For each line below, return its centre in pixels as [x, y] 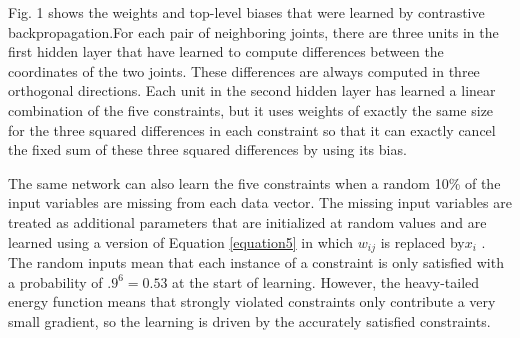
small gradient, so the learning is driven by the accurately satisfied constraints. [249, 320]
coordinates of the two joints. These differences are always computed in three [244, 70]
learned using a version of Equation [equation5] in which [181, 241]
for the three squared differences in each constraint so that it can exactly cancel [252, 129]
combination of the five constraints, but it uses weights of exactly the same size [251, 109]
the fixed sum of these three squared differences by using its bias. [207, 149]
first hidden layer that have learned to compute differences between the [226, 51]
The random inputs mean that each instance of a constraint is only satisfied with [256, 261]
